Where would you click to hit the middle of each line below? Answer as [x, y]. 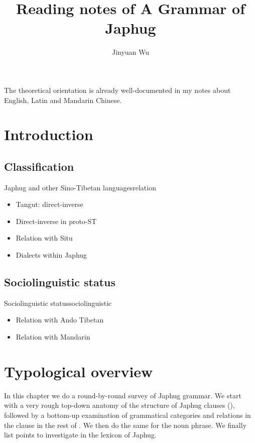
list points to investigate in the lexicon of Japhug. [80, 435]
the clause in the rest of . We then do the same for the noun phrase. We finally [125, 425]
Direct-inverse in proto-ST [56, 221]
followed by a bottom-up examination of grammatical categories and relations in [127, 415]
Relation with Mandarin [53, 337]
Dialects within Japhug [51, 255]
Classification [39, 166]
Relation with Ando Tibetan [60, 320]
